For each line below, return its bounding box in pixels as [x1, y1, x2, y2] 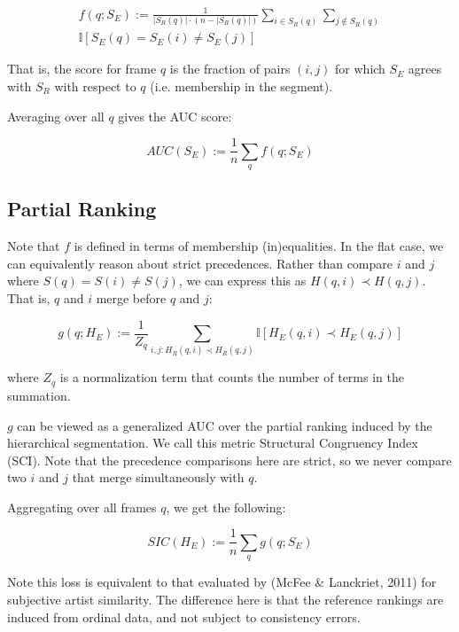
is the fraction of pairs [169, 59, 291, 78]
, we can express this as [178, 271, 307, 290]
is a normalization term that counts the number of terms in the [59, 368, 404, 386]
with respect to [54, 77, 136, 96]
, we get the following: [166, 497, 286, 516]
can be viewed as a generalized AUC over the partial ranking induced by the [17, 416, 432, 434]
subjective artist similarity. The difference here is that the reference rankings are [7, 589, 444, 608]
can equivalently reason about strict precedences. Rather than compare [7, 254, 393, 272]
